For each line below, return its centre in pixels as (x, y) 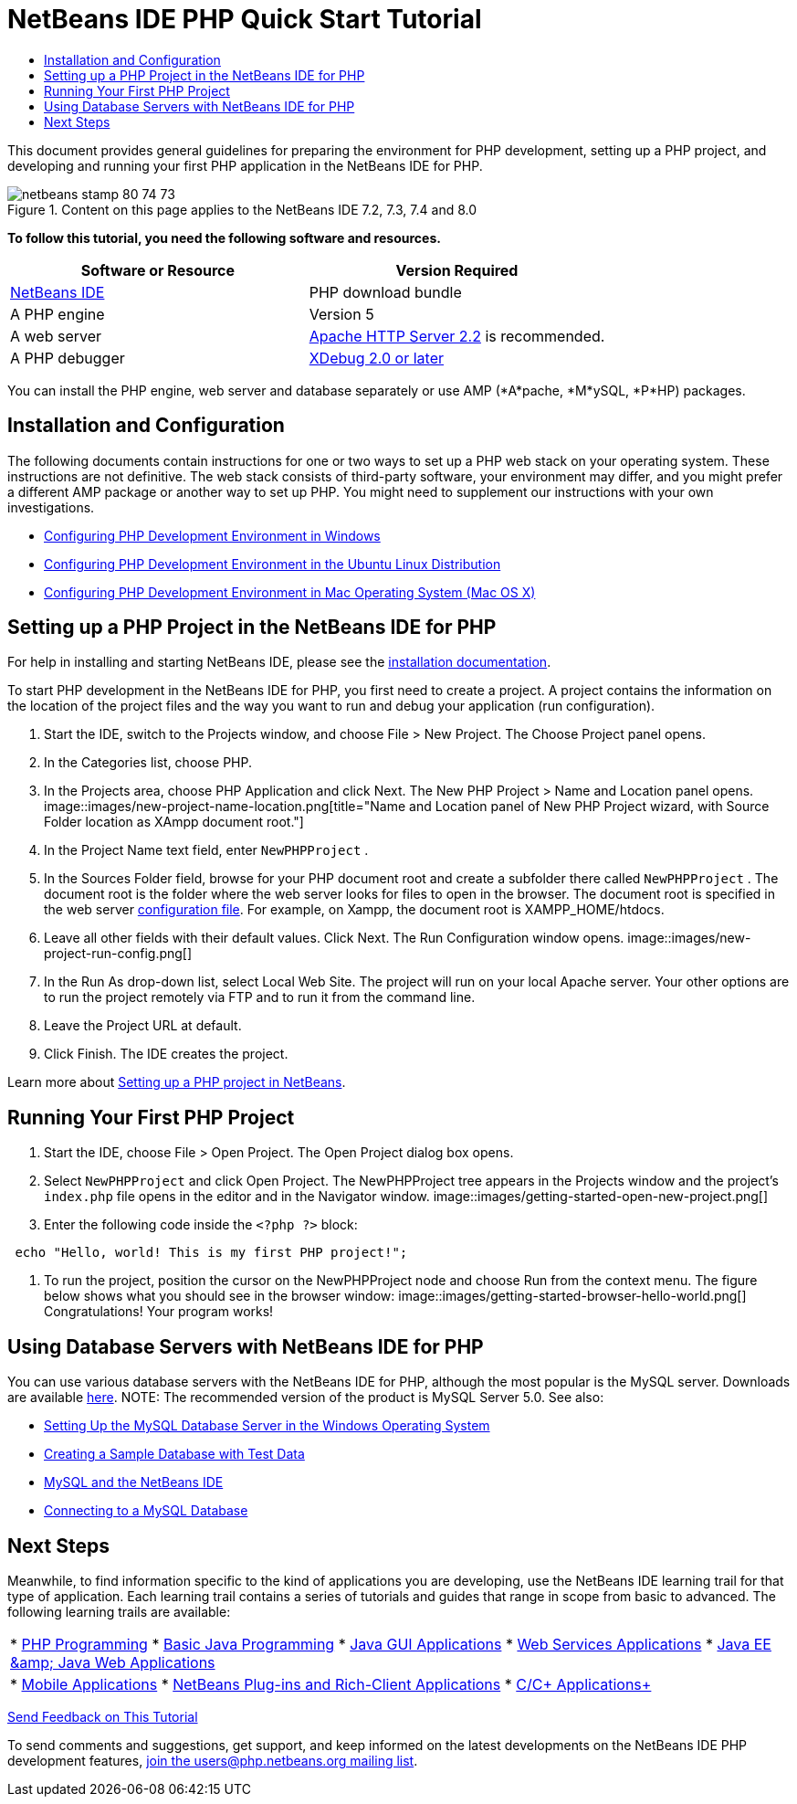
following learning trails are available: (119, 1611)
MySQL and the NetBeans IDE (134, 1482)
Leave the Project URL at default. (143, 1026)
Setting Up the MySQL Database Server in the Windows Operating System (267, 1426)
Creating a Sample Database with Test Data (174, 1454)
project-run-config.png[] (118, 954)
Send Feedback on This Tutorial (103, 1716)
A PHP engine (58, 314)
